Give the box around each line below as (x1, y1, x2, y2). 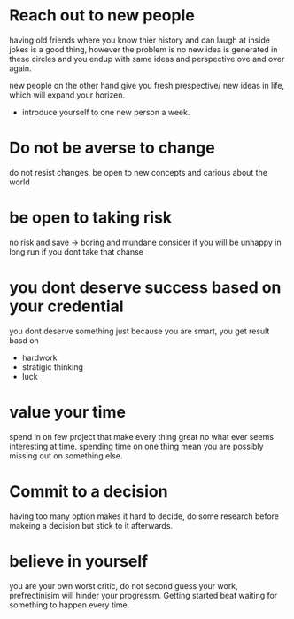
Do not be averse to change (9, 138, 215, 158)
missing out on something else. (9, 450, 123, 461)
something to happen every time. (9, 599, 130, 610)
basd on (9, 334, 40, 346)
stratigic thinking (21, 361, 84, 372)
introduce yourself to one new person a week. (21, 106, 190, 117)
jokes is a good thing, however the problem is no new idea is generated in (9, 43, 278, 54)
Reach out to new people (9, 5, 195, 26)
